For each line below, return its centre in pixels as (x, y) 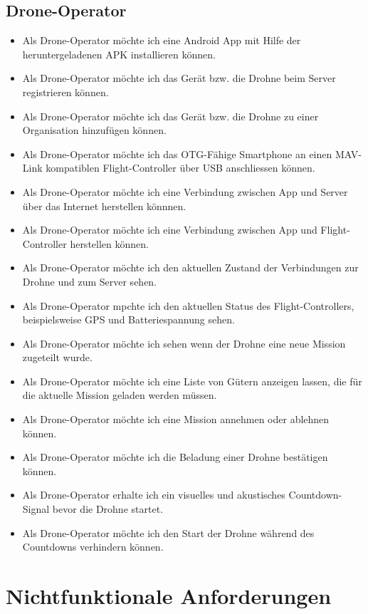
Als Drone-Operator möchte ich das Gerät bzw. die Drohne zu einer (170, 116)
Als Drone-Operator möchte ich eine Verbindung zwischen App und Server (185, 191)
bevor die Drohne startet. (107, 509)
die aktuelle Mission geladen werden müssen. (120, 395)
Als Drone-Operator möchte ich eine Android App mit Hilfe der (162, 40)
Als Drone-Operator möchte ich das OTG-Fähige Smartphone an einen (177, 153)
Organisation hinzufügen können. (94, 130)
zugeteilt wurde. (57, 357)
